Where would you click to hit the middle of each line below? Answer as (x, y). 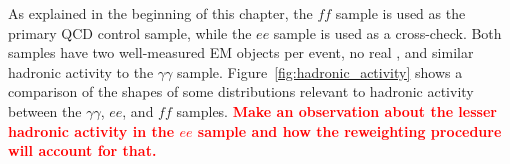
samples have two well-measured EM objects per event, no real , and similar (241, 52)
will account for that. (82, 150)
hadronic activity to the (81, 71)
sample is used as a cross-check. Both (387, 32)
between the (45, 110)
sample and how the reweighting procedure (349, 130)
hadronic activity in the (91, 130)
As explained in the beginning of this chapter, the (160, 13)
